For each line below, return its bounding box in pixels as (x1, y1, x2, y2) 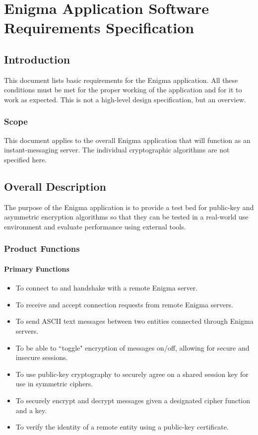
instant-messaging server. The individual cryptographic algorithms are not (4, 145, 230, 155)
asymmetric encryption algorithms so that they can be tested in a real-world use (4, 212, 249, 222)
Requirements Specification (4, 17, 194, 38)
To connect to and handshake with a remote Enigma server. (15, 283, 198, 293)
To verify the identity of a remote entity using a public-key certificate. (15, 422, 229, 432)
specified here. (4, 154, 47, 164)
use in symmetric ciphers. (15, 378, 93, 389)
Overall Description (4, 178, 106, 194)
